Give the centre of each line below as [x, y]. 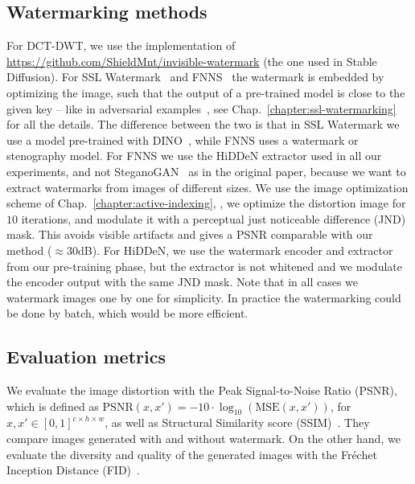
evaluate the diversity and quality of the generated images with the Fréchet [192, 454]
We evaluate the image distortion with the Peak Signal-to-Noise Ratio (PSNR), [202, 390]
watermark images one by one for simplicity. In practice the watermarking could [204, 297]
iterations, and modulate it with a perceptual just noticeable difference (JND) [214, 218]
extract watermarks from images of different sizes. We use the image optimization [207, 187]
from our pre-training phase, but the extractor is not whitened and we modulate [204, 266]
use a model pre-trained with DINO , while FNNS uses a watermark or [183, 139]
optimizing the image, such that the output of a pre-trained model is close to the [206, 92]
